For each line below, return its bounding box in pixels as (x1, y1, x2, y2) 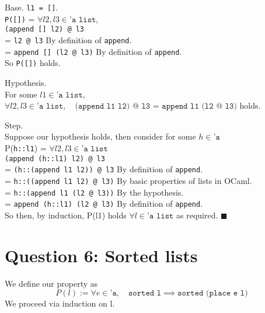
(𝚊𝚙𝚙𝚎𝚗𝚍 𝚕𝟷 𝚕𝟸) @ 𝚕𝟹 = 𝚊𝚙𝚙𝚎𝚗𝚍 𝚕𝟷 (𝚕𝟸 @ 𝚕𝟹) (75, 102, 237, 111)
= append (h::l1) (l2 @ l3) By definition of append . (5, 197, 203, 210)
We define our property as (5, 277, 98, 289)
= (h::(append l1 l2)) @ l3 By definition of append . (5, 163, 203, 175)
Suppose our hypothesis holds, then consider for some (5, 130, 196, 142)
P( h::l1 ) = (5, 141, 47, 154)
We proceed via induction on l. (5, 297, 115, 309)
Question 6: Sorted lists (5, 243, 198, 267)
